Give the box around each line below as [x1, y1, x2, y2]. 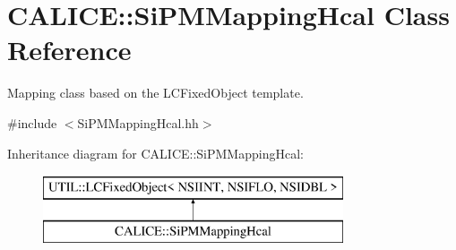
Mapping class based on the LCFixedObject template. [7, 83, 304, 102]
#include [7, 113, 57, 132]
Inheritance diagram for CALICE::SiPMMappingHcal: [7, 143, 304, 162]
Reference [7, 31, 132, 68]
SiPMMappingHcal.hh [77, 113, 199, 132]
